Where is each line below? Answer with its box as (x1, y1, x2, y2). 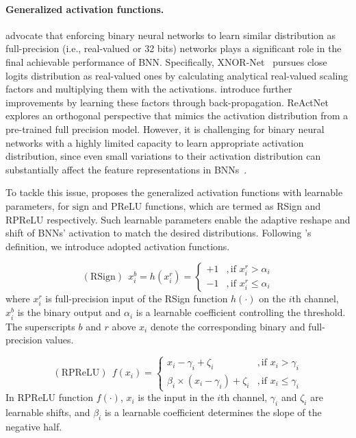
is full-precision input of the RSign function (45, 291, 228, 306)
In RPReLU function (5, 390, 93, 404)
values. (45, 332, 74, 347)
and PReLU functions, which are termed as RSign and (92, 198, 321, 212)
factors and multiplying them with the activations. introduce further (5, 82, 292, 96)
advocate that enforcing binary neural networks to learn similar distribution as (5, 27, 336, 42)
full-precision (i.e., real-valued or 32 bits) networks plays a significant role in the (5, 41, 342, 56)
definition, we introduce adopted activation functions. (5, 239, 230, 253)
